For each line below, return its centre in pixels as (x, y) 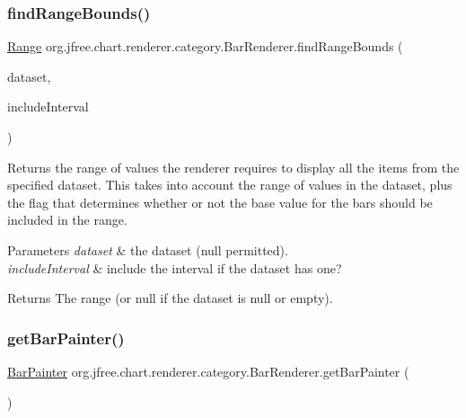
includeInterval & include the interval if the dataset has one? (175, 267)
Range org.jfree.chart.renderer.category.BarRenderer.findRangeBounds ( (205, 46)
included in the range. (67, 220)
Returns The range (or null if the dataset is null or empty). (170, 298)
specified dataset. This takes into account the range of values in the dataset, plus (230, 185)
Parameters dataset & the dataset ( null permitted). (148, 249)
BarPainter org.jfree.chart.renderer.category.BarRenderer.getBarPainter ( (208, 371)
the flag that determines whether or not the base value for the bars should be (220, 202)
